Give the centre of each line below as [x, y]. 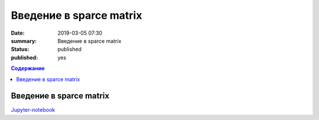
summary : [24, 41]
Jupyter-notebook [33, 110]
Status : [20, 49]
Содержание [28, 68]
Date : [18, 33]
